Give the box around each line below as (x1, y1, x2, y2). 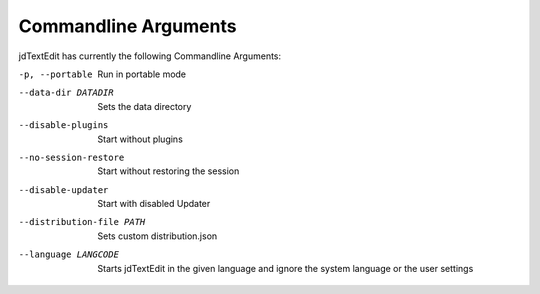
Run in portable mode (97, 68, 187, 80)
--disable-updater (18, 184, 109, 195)
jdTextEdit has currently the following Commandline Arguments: (18, 50, 282, 62)
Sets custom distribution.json (97, 230, 218, 242)
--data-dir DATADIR (18, 87, 114, 99)
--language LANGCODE (18, 249, 120, 260)
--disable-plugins (18, 120, 109, 131)
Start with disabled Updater (97, 198, 211, 210)
